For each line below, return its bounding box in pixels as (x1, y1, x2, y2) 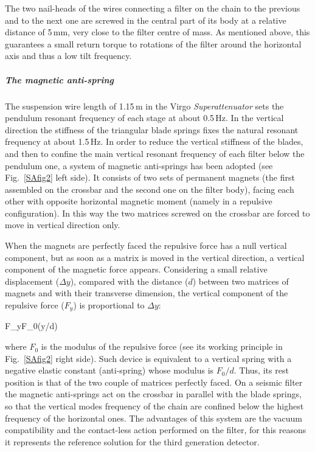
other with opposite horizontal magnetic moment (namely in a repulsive (5, 195, 272, 207)
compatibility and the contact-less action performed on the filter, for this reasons (5, 423, 306, 436)
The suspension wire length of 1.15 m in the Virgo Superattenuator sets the (5, 99, 284, 112)
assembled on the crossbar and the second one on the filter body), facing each (5, 183, 294, 195)
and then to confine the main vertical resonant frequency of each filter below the (5, 147, 305, 159)
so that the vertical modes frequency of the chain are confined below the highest (5, 400, 304, 412)
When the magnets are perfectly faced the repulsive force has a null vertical (5, 239, 287, 252)
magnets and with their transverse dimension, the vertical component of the (5, 287, 288, 299)
